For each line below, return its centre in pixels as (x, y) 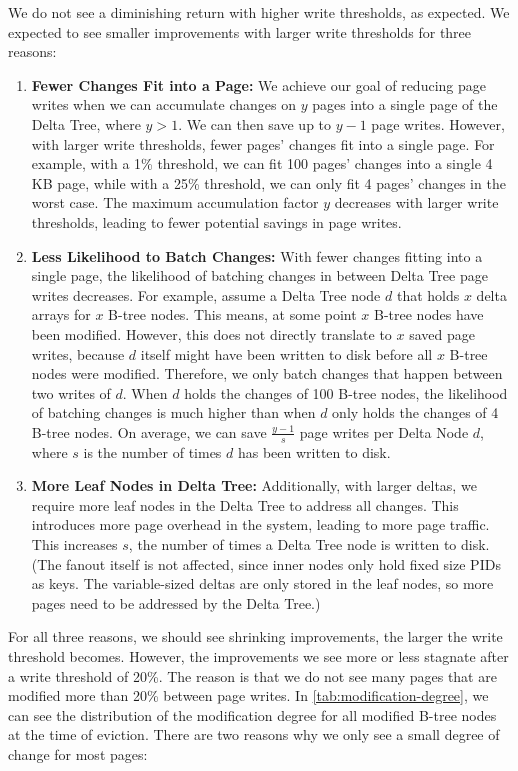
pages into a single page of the (405, 104)
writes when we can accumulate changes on (163, 104)
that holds (428, 294)
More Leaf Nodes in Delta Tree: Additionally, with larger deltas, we (254, 485)
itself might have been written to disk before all (286, 353)
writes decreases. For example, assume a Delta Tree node (206, 294)
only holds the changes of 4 (415, 412)
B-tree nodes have (429, 314)
